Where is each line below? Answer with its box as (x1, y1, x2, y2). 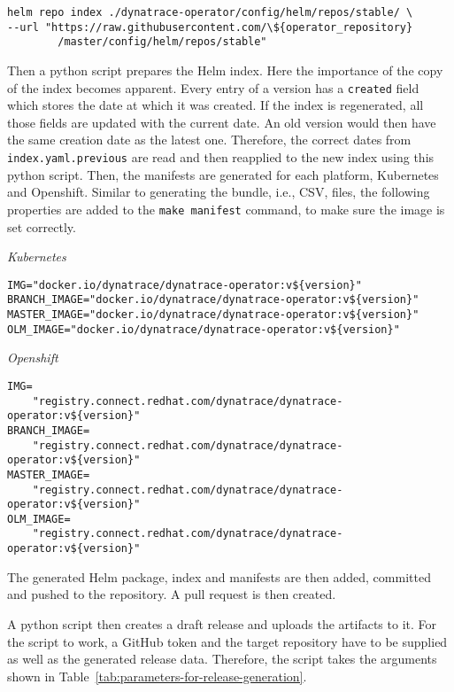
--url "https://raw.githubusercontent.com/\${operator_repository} (7, 20, 413, 34)
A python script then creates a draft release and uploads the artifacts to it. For (7, 614, 436, 633)
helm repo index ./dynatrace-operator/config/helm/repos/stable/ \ (7, 6, 413, 19)
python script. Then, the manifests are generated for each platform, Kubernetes (7, 165, 439, 183)
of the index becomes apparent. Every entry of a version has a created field (7, 78, 419, 97)
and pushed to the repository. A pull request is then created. (7, 585, 336, 603)
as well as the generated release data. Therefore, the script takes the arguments (7, 649, 437, 668)
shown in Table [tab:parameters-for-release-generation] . (7, 666, 307, 685)
